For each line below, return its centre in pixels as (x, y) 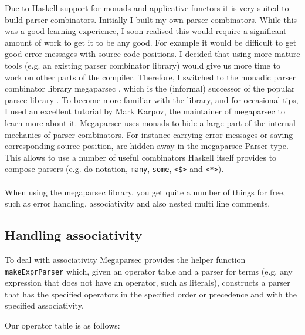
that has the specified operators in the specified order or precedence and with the (151, 294)
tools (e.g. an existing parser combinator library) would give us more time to (143, 65)
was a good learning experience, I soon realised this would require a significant (146, 31)
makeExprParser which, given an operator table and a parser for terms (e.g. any (149, 271)
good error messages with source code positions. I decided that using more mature (152, 54)
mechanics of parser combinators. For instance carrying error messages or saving (149, 134)
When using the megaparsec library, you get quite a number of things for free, (145, 192)
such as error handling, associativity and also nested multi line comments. (138, 203)
